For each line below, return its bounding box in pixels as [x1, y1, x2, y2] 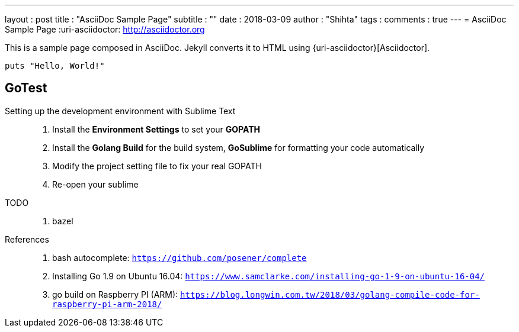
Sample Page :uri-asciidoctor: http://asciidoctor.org [5, 24, 205, 34]
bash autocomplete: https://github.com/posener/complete [52, 252, 307, 263]
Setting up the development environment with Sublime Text [5, 105, 236, 116]
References [5, 234, 49, 244]
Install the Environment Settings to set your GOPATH [52, 124, 261, 134]
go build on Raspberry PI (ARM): [52, 289, 178, 299]
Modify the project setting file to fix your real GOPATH [52, 160, 262, 171]
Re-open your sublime [52, 179, 139, 189]
